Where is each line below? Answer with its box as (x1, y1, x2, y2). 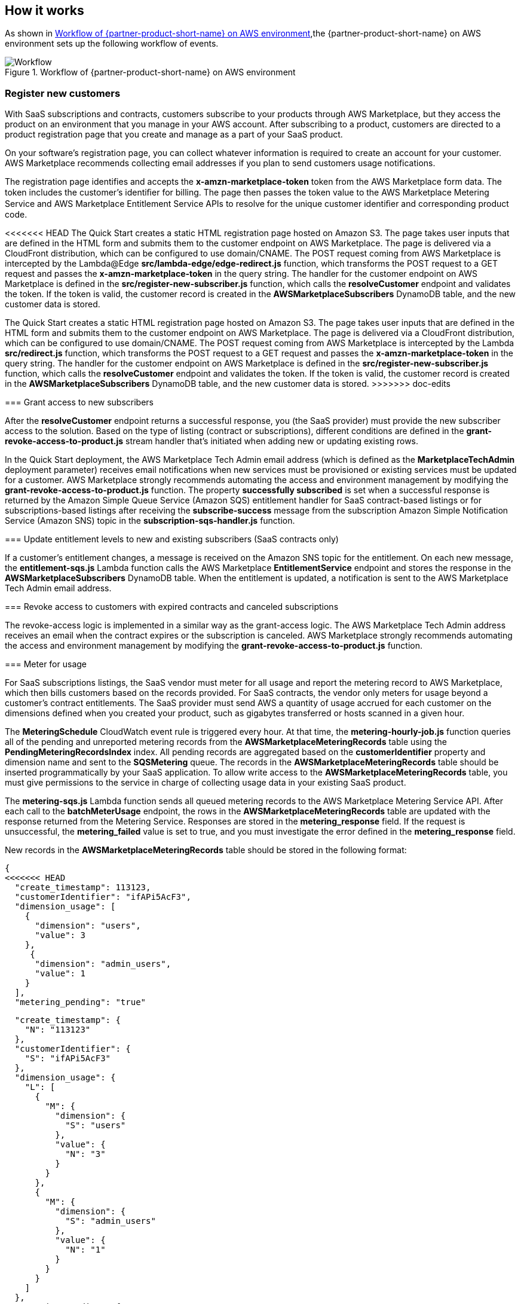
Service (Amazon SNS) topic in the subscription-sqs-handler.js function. (5, 515, 295, 526)
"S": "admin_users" (65, 1216, 156, 1226)
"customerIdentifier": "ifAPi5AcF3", (14, 892, 191, 902)
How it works (5, 3, 84, 18)
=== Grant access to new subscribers (5, 397, 154, 408)
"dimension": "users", (35, 921, 141, 931)
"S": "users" (65, 1120, 126, 1131)
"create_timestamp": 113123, (14, 882, 151, 893)
